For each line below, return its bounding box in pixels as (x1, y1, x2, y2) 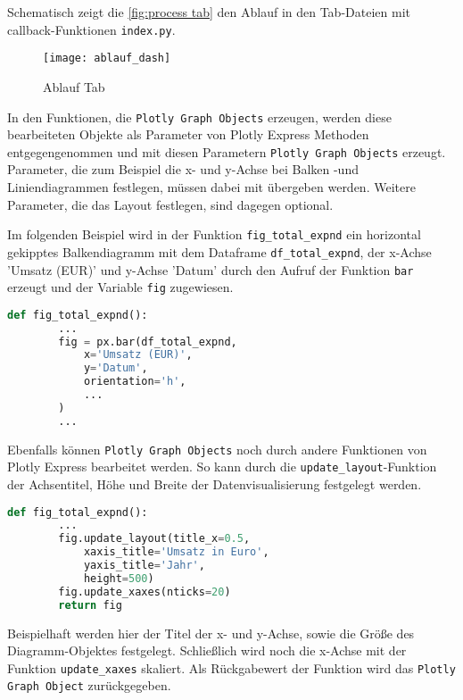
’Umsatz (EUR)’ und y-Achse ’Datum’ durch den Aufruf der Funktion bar (7, 260, 414, 279)
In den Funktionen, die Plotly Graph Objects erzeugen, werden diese (7, 107, 392, 126)
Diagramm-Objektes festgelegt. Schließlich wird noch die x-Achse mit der (7, 641, 407, 660)
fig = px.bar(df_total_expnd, (58, 335, 237, 348)
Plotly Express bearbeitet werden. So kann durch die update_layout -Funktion (7, 457, 437, 476)
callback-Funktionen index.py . (7, 20, 176, 38)
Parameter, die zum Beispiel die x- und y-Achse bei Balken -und (7, 160, 359, 179)
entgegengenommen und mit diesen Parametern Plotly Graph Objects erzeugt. (7, 142, 446, 161)
